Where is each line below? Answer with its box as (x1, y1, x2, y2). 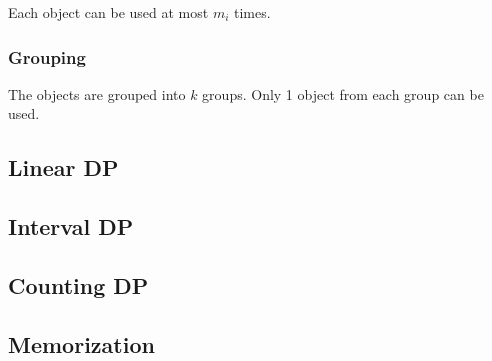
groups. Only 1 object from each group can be (202, 83, 484, 104)
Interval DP (8, 211, 134, 242)
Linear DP (8, 152, 119, 183)
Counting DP (8, 269, 149, 300)
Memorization (8, 328, 155, 359)
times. (234, 2, 271, 22)
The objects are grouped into (8, 83, 186, 104)
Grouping (8, 44, 86, 69)
